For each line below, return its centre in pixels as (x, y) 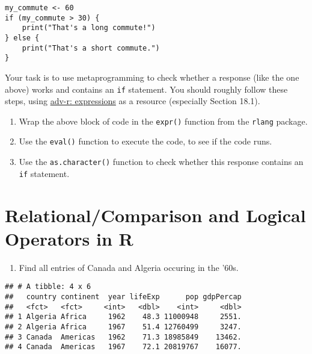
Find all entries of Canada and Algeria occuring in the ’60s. (129, 267)
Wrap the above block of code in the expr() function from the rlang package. (163, 121)
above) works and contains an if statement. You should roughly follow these (146, 89)
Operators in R (69, 238)
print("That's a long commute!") (89, 28)
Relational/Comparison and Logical (155, 215)
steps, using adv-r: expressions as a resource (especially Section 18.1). (133, 101)
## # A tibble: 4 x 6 (48, 287)
